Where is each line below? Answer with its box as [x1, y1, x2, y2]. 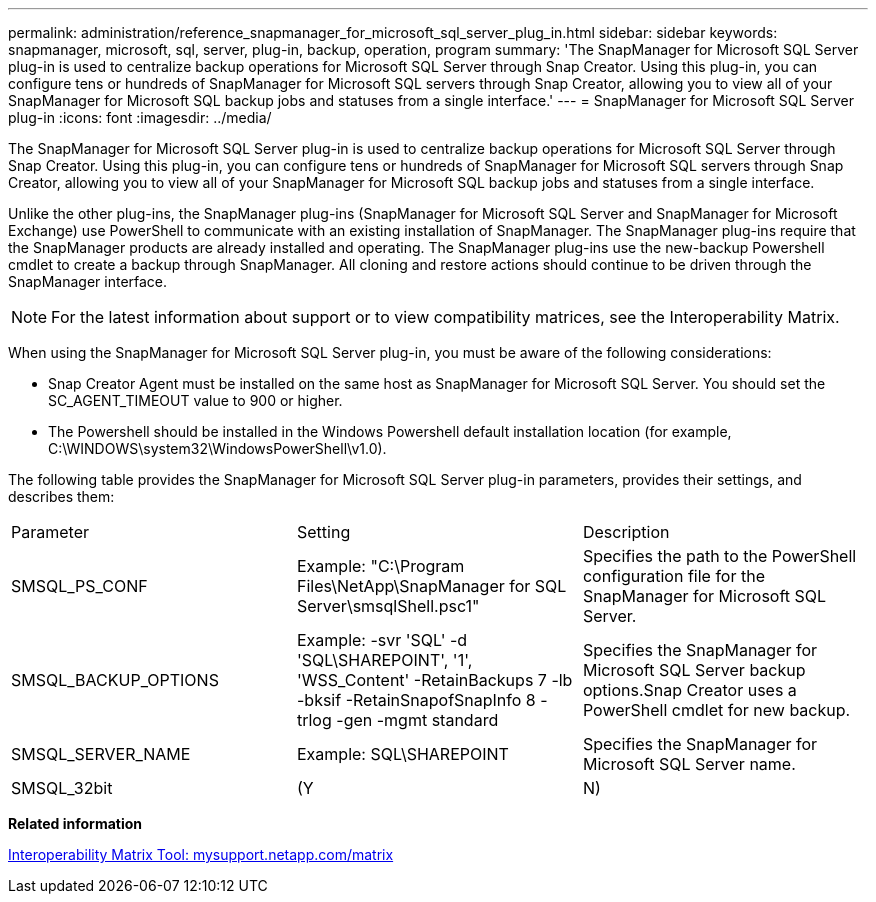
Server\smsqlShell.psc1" [296, 596, 480, 616]
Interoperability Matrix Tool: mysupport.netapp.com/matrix [8, 846, 394, 863]
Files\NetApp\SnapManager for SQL [296, 576, 567, 596]
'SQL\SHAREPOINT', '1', [296, 650, 473, 670]
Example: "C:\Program [296, 556, 465, 576]
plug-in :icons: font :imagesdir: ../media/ [8, 109, 272, 126]
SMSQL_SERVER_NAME [11, 744, 191, 764]
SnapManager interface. [8, 273, 168, 290]
